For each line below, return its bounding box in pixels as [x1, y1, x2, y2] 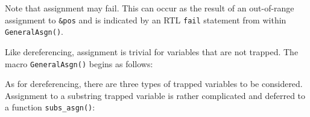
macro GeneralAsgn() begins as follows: [5, 57, 153, 70]
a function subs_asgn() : [5, 101, 95, 113]
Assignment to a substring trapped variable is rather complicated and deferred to [5, 89, 306, 101]
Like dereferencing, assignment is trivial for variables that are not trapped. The [5, 45, 299, 58]
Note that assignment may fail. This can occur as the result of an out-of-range [5, 2, 294, 14]
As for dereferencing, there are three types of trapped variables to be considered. [5, 77, 303, 90]
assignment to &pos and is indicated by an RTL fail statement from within [5, 13, 286, 26]
